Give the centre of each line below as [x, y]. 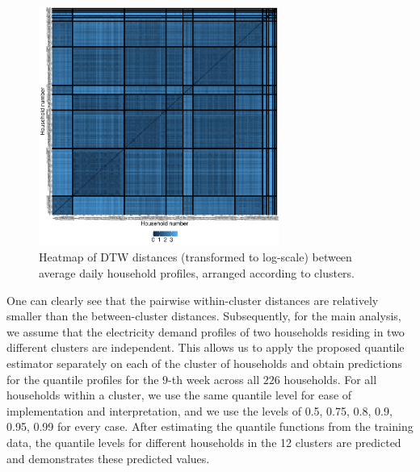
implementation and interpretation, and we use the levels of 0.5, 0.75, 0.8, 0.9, [199, 410]
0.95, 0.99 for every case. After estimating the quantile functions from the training [210, 426]
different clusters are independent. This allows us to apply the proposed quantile [206, 347]
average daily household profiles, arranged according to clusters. [197, 272]
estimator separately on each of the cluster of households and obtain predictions [204, 363]
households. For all [330, 379]
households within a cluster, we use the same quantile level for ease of [179, 395]
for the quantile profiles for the [83, 379]
